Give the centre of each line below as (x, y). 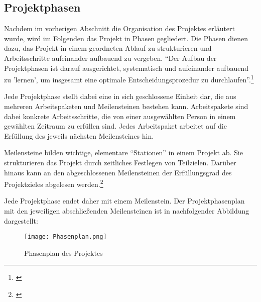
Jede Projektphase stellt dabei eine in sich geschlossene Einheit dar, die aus (120, 96)
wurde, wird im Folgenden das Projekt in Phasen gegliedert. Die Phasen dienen (126, 38)
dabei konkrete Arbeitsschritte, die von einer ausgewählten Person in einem (120, 116)
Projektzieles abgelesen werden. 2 (54, 183)
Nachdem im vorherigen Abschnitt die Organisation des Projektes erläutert (120, 28)
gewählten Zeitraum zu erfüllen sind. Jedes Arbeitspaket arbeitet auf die (115, 126)
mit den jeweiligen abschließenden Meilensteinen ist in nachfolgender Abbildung (127, 211)
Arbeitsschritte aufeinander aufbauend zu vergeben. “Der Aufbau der (110, 58)
